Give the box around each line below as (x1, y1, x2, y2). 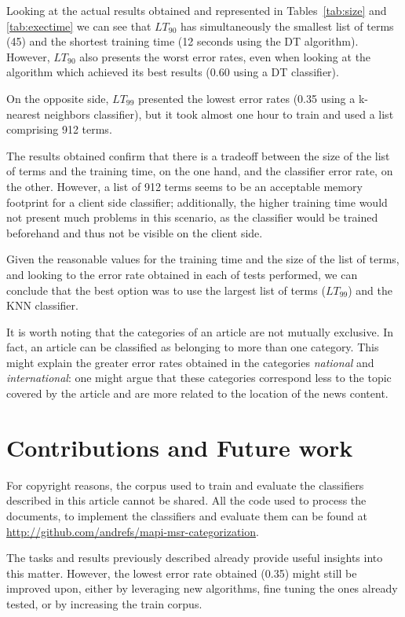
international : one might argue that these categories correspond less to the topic (6, 369, 392, 386)
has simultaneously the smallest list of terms (181, 17, 394, 34)
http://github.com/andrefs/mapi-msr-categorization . (6, 523, 259, 539)
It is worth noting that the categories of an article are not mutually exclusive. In (6, 323, 394, 340)
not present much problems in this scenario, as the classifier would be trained (6, 209, 378, 226)
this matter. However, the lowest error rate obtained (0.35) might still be (6, 564, 357, 581)
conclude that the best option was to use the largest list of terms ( (6, 281, 326, 298)
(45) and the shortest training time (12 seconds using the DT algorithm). (6, 33, 359, 50)
